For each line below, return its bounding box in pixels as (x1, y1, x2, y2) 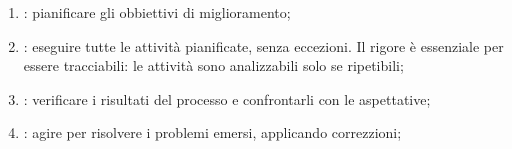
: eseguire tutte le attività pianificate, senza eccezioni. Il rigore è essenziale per (23, 35, 504, 56)
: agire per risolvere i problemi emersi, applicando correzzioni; (23, 122, 402, 143)
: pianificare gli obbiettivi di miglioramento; (23, 2, 291, 22)
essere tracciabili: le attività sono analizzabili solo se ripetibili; (23, 55, 404, 76)
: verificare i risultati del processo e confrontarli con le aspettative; (23, 88, 431, 109)
